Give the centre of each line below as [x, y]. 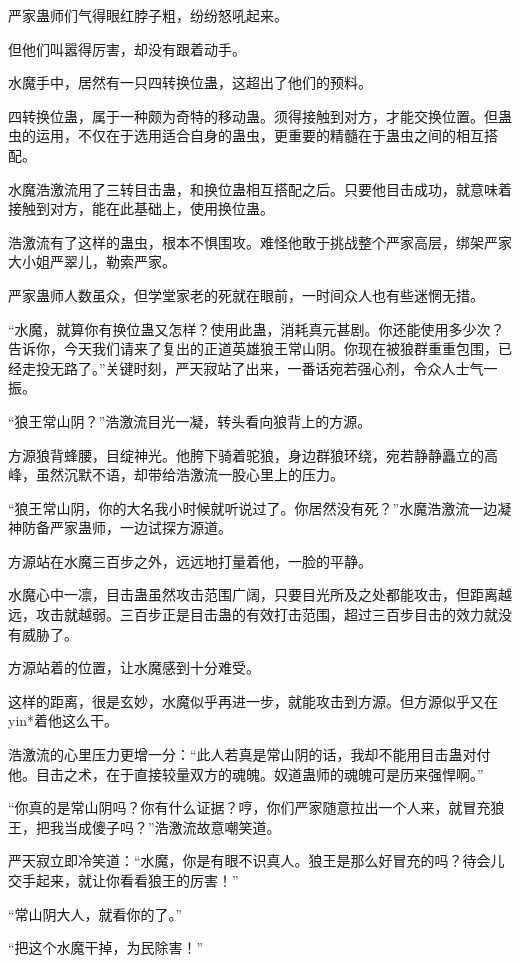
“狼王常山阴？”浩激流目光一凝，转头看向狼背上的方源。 [190, 420]
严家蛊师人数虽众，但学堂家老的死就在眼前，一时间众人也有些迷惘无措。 [246, 294]
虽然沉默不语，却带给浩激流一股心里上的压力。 [189, 474]
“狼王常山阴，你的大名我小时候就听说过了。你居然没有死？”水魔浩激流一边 [253, 507]
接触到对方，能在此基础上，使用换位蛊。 [141, 208]
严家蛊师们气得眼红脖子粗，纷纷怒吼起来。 [148, 15]
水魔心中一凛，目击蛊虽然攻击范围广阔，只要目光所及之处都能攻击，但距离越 [260, 594]
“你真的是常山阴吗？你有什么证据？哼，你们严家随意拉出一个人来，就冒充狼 [256, 807]
